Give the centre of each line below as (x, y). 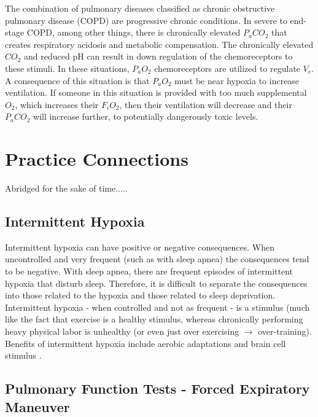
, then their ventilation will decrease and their (206, 104)
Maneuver (37, 406)
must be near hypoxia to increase (237, 80)
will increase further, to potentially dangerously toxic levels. (146, 116)
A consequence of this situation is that (77, 80)
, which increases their (57, 104)
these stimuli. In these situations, (67, 68)
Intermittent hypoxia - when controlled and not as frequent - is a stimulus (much (157, 307)
